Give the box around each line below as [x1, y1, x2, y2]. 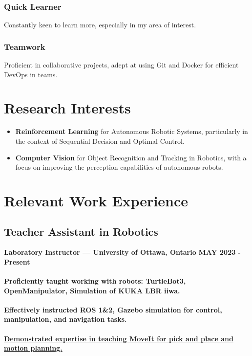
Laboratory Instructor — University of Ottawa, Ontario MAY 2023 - [4, 247, 241, 257]
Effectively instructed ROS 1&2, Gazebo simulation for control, [4, 304, 222, 314]
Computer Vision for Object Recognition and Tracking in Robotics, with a [15, 152, 247, 162]
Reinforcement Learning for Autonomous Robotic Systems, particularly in [15, 126, 248, 136]
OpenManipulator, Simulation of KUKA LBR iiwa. [4, 285, 180, 295]
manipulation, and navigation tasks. [4, 314, 127, 324]
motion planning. [4, 343, 63, 353]
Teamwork [4, 40, 45, 52]
